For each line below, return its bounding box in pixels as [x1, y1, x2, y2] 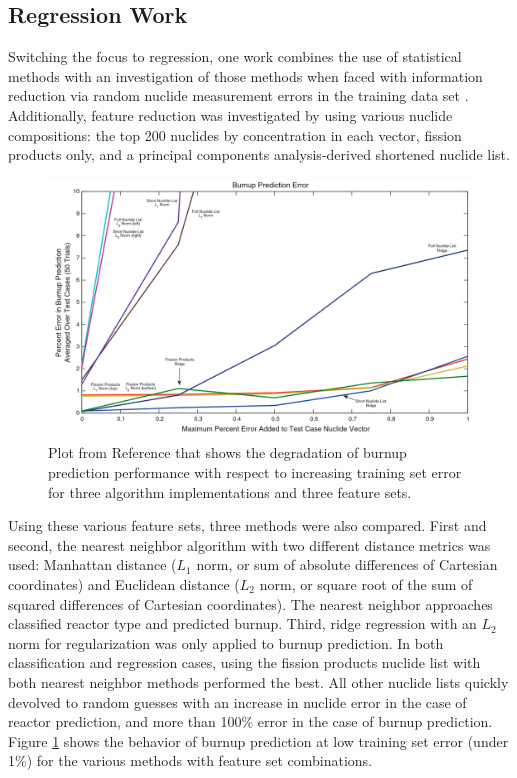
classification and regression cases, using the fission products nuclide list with [8, 652, 481, 673]
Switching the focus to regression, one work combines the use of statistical [8, 46, 462, 67]
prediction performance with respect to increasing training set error [48, 461, 462, 482]
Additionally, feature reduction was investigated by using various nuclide [8, 104, 453, 125]
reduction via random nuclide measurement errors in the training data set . [8, 85, 469, 106]
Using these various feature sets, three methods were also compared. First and [8, 515, 487, 536]
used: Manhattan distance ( [8, 554, 177, 575]
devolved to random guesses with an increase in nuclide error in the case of [8, 691, 467, 712]
